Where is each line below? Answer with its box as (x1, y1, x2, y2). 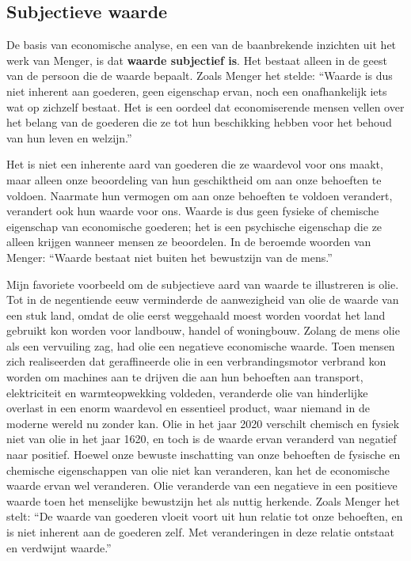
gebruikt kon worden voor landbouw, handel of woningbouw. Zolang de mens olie (6, 322, 400, 339)
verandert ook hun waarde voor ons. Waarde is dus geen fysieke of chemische (6, 203, 379, 219)
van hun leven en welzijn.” (6, 129, 132, 146)
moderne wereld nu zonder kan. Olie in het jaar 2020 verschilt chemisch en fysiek (6, 415, 400, 431)
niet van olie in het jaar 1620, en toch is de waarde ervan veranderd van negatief (6, 430, 397, 447)
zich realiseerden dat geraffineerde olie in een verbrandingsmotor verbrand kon (6, 353, 386, 370)
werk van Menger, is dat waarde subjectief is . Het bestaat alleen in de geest (6, 51, 388, 68)
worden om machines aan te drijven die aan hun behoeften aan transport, (6, 369, 363, 385)
